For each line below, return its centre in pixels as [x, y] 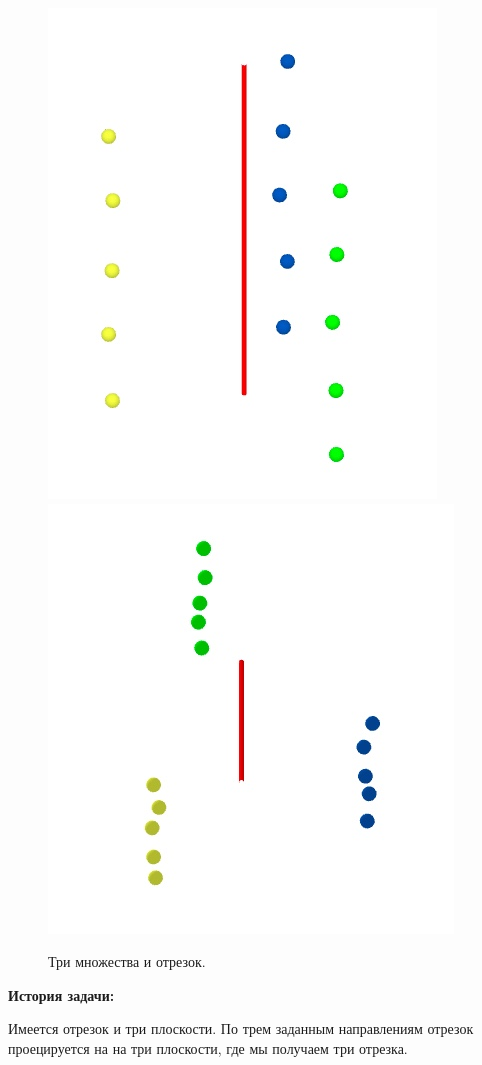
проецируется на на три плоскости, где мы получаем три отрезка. [208, 1047]
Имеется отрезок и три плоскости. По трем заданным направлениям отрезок [241, 1028]
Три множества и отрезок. [127, 961]
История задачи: [61, 994]
